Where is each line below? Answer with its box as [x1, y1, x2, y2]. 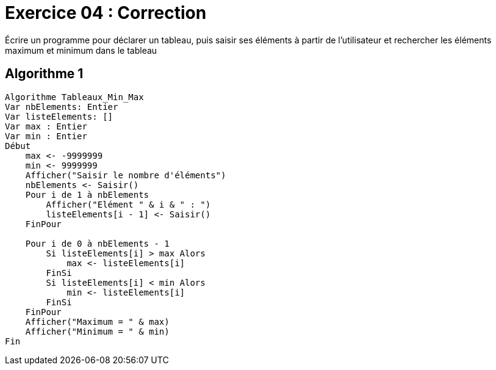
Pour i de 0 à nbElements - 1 [25, 238, 170, 248]
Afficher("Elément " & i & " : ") [46, 199, 211, 209]
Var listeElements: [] [5, 111, 113, 122]
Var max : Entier [5, 121, 87, 131]
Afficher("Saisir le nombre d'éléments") [25, 170, 226, 180]
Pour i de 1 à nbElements [25, 189, 149, 200]
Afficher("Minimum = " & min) [25, 326, 170, 336]
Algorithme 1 [5, 66, 84, 82]
